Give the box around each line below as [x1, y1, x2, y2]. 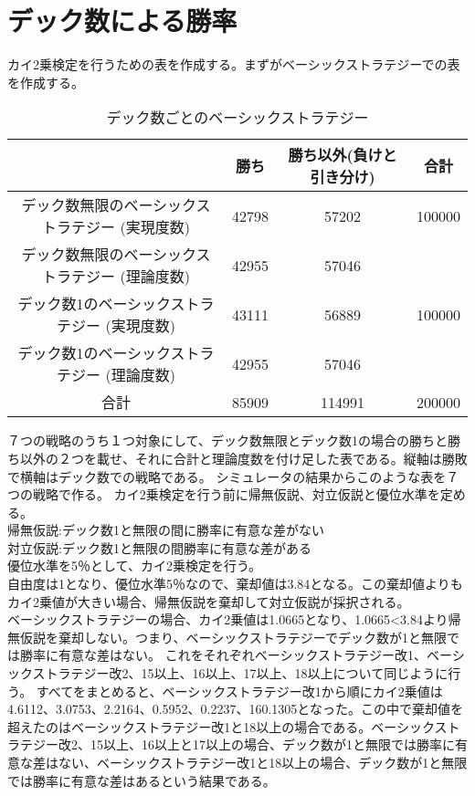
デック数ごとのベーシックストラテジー [106, 107, 369, 129]
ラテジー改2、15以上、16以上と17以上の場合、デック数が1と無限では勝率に [7, 735, 455, 754]
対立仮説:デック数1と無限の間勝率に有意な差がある [7, 538, 311, 557]
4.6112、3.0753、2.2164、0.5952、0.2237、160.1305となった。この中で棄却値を [7, 699, 463, 718]
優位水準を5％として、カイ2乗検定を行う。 [7, 556, 262, 575]
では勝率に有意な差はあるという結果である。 [7, 770, 276, 790]
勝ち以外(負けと [288, 144, 397, 166]
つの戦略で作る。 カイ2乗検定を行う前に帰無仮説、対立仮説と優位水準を [7, 485, 440, 504]
